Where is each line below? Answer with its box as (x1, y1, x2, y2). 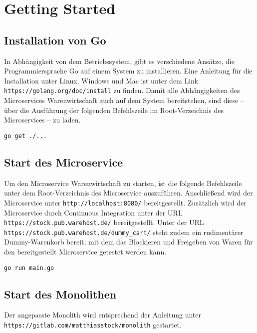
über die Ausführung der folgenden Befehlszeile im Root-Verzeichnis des (4, 104, 224, 115)
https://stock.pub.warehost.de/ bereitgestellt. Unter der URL (4, 217, 204, 227)
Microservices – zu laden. (4, 114, 81, 125)
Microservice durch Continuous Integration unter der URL (4, 207, 183, 217)
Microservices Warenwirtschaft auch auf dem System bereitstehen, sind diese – (4, 95, 244, 105)
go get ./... (4, 132, 47, 139)
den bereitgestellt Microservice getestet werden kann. (4, 246, 167, 256)
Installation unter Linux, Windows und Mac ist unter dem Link (4, 75, 199, 85)
